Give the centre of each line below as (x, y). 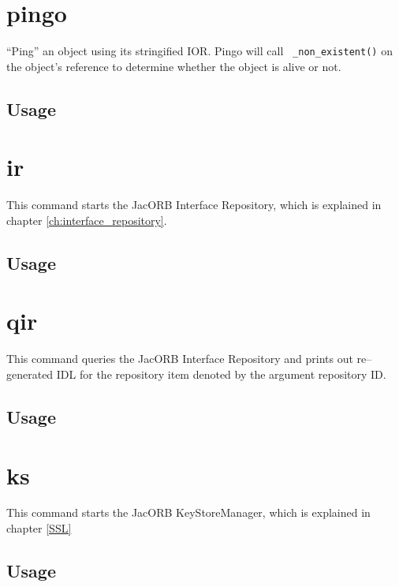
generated (30, 374)
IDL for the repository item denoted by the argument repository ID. (221, 374)
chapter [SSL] (39, 528)
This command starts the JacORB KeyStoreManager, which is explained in (188, 512)
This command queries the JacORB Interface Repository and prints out (180, 359)
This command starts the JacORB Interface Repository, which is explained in (194, 205)
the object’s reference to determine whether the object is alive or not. (174, 66)
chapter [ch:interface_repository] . (87, 220)
